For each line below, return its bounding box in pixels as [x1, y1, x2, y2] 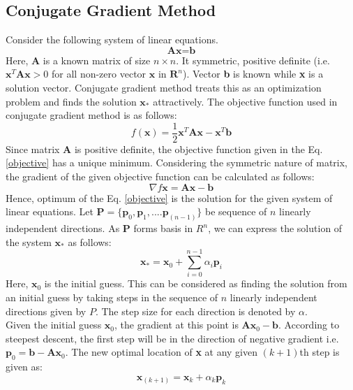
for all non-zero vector [52, 66, 147, 81]
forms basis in [133, 221, 193, 236]
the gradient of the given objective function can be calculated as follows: [6, 169, 315, 184]
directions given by [6, 303, 87, 318]
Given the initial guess [6, 317, 102, 332]
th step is [299, 345, 340, 359]
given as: [6, 359, 43, 374]
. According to [278, 317, 340, 332]
